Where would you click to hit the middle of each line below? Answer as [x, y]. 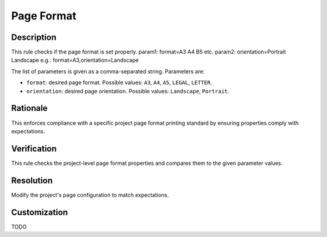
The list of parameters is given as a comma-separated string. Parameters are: [108, 71]
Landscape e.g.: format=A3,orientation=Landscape [75, 60]
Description [34, 37]
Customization [40, 212]
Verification [34, 149]
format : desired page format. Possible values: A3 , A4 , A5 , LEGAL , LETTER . [119, 82]
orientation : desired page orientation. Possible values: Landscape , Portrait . [128, 91]
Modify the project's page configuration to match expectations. [90, 195]
